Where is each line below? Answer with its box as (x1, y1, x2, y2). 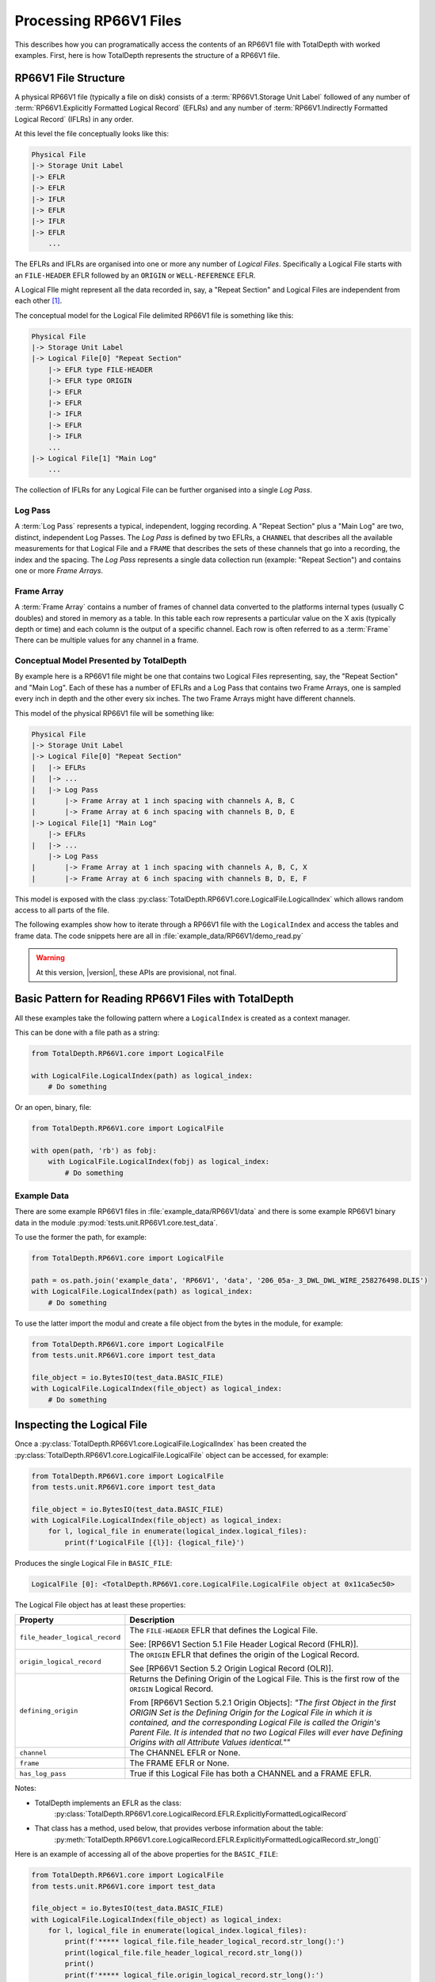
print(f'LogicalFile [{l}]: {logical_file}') (64, 1538, 245, 1547)
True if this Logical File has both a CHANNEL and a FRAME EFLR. (129, 1768, 372, 1779)
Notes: (14, 1784, 36, 1793)
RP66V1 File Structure (14, 71, 126, 85)
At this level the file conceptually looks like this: (14, 129, 170, 139)
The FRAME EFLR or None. (129, 1758, 230, 1769)
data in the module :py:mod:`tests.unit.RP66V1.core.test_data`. (14, 1218, 218, 1227)
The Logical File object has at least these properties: (14, 1600, 186, 1609)
